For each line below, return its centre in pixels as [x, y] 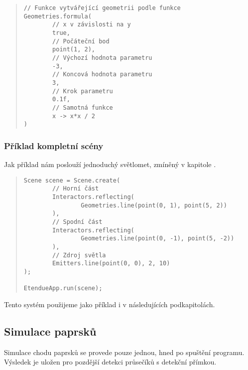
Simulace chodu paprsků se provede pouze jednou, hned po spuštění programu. [124, 352]
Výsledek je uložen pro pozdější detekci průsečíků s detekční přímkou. [110, 362]
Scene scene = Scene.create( [72, 180]
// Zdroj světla [79, 255]
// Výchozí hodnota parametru [102, 58]
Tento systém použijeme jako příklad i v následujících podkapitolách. [110, 304]
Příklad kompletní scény [54, 145]
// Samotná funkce [83, 107]
